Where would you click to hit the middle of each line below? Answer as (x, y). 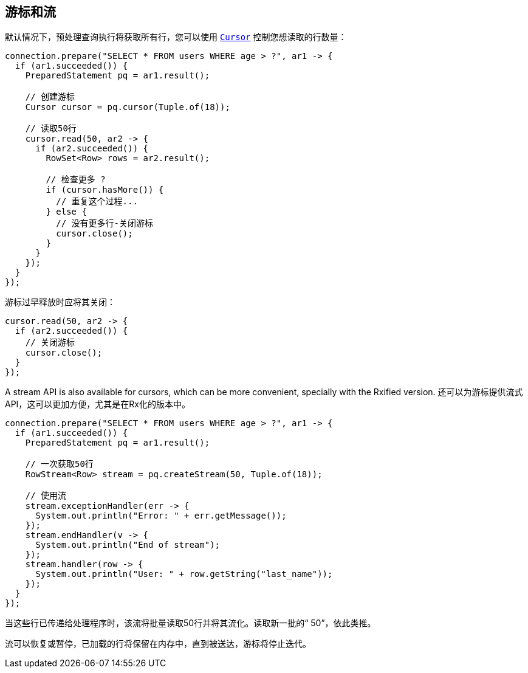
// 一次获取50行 (59, 464)
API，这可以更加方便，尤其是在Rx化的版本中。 (98, 404)
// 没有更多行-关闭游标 (105, 223)
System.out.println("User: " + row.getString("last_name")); (184, 574)
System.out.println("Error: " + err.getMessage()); (161, 516)
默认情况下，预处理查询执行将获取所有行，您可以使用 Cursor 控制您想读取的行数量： (176, 37)
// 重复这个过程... (97, 202)
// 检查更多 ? (76, 180)
